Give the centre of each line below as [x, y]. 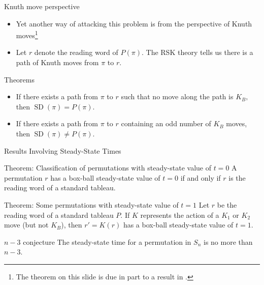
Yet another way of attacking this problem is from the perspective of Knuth [134, 23]
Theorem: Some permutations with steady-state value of [91, 204]
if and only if [201, 177]
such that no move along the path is [177, 96]
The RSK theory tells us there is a [200, 52]
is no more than [228, 241]
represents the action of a [180, 215]
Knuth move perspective [42, 6]
